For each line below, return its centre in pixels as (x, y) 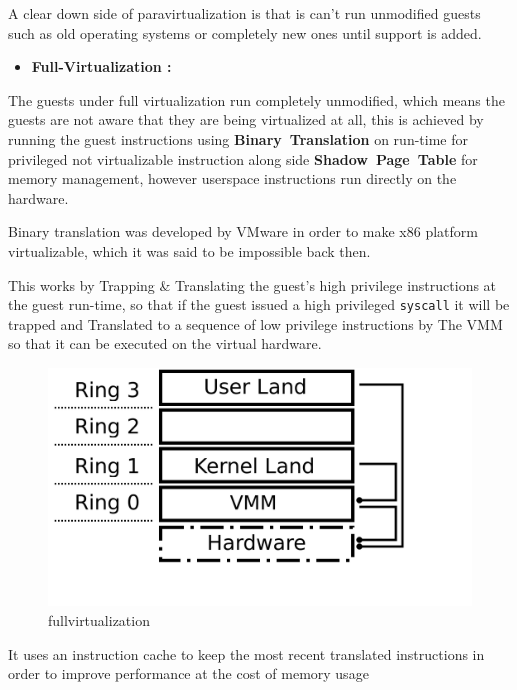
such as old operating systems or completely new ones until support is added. (245, 32)
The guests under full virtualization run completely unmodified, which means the (256, 99)
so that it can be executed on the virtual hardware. (165, 343)
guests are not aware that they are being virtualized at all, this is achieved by (246, 119)
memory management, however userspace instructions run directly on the (232, 178)
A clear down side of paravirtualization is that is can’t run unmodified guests (244, 13)
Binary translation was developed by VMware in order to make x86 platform (243, 231)
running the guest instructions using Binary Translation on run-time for (238, 138)
